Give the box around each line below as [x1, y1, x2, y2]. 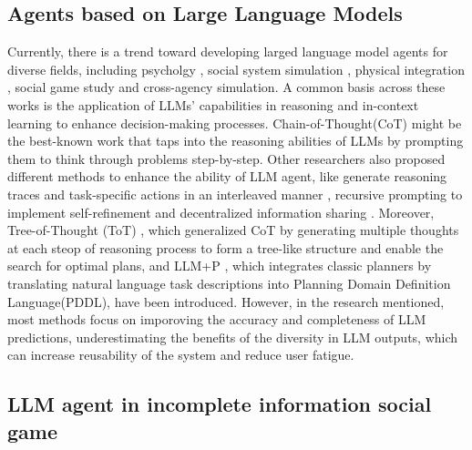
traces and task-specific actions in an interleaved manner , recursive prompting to [7, 184, 463, 203]
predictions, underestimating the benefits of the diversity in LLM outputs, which [7, 327, 458, 346]
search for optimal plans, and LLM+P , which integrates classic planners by [7, 256, 432, 275]
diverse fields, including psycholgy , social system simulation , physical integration [7, 59, 465, 78]
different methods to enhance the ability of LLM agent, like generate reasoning [7, 167, 447, 186]
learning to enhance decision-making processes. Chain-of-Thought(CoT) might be [7, 113, 462, 132]
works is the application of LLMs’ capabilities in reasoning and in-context [7, 95, 419, 114]
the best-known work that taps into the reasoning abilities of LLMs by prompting [7, 131, 464, 150]
